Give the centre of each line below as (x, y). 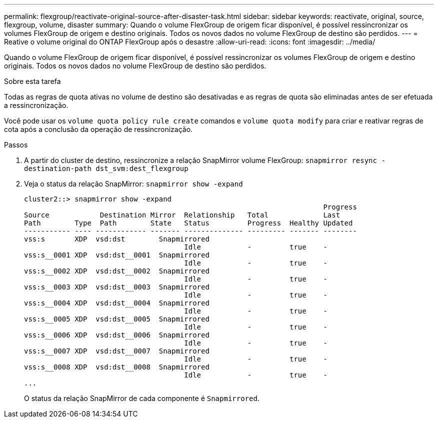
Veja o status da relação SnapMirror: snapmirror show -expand (133, 184)
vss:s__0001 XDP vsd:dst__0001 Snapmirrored (117, 255)
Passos (16, 145)
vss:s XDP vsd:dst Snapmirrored (117, 239)
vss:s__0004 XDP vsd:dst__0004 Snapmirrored (117, 303)
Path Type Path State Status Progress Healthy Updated (188, 223)
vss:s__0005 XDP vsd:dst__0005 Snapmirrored (117, 319)
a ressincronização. (36, 105)
